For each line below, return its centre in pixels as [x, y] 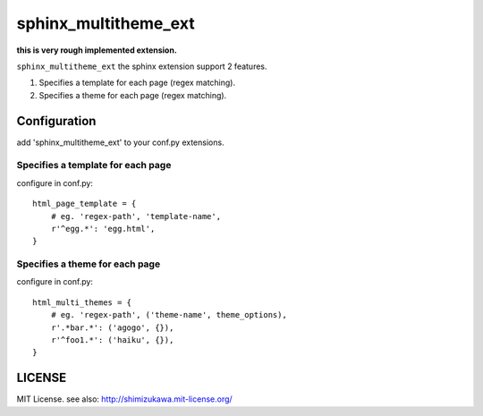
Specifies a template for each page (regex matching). [137, 83]
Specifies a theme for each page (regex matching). [133, 95]
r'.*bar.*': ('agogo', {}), [112, 327]
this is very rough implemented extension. [97, 50]
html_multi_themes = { [82, 302]
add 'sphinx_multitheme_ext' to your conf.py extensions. [120, 142]
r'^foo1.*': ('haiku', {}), [112, 340]
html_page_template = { [85, 204]
